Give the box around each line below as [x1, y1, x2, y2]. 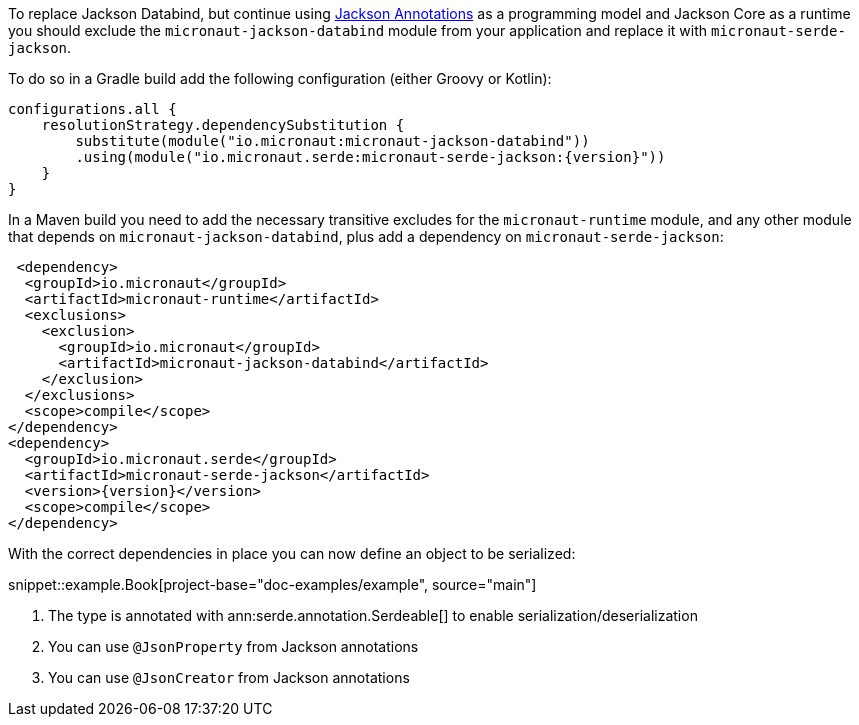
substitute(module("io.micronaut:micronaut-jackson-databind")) [75, 133, 590, 149]
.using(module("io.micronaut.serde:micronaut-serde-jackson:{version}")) [75, 149, 666, 165]
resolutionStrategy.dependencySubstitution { [41, 117, 405, 133]
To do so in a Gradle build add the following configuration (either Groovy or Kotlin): [8, 70, 552, 87]
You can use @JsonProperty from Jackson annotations [48, 638, 419, 655]
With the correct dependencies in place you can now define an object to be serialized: [8, 545, 576, 562]
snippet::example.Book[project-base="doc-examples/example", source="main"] [8, 576, 537, 593]
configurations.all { [8, 101, 177, 117]
